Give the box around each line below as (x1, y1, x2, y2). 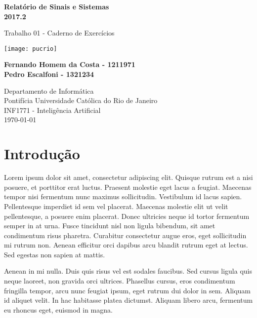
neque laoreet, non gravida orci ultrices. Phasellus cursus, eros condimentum (4, 276, 235, 286)
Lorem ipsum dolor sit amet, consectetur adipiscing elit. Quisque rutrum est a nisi (4, 172, 253, 182)
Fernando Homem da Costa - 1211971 (4, 59, 135, 70)
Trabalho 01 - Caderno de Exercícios (4, 28, 115, 38)
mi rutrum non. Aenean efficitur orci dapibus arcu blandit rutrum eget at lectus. (4, 240, 248, 250)
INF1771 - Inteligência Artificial (4, 105, 101, 115)
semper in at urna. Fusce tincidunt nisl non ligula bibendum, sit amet (4, 220, 215, 231)
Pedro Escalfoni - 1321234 (4, 69, 94, 79)
